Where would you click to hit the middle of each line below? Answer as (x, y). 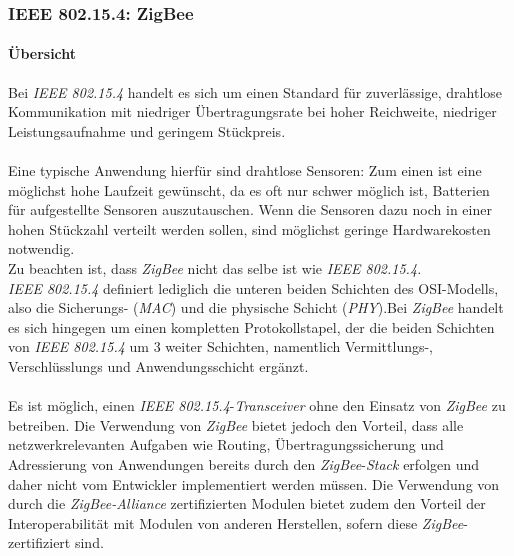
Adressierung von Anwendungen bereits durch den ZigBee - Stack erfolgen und (244, 463)
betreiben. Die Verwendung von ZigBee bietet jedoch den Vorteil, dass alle (236, 424)
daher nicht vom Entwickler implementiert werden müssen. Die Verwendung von (254, 483)
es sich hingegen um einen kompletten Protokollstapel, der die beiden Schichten (251, 326)
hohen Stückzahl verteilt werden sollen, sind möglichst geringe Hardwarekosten (249, 228)
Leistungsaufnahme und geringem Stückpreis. (147, 130)
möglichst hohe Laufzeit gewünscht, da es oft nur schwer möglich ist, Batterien (249, 189)
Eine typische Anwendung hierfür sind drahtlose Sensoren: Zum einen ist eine (245, 170)
